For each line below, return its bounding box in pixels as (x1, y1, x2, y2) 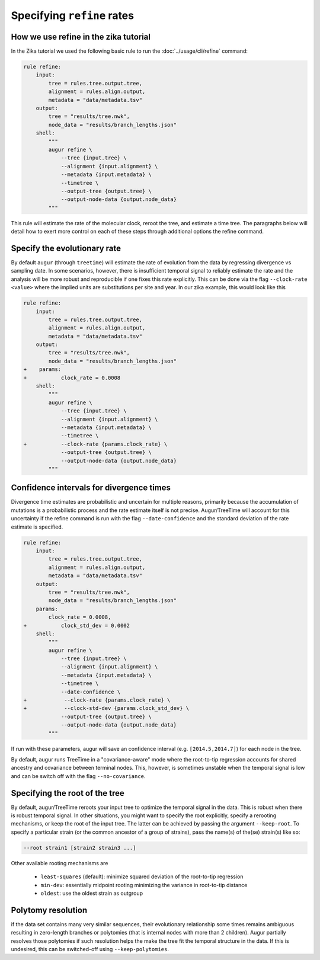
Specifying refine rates (11, 9, 135, 22)
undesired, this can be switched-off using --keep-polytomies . (11, 946, 169, 953)
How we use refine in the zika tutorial (11, 31, 151, 41)
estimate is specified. (11, 523, 63, 530)
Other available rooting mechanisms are (11, 859, 108, 866)
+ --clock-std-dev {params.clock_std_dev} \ (23, 705, 190, 712)
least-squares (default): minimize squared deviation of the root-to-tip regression (40, 873, 244, 880)
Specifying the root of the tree (11, 788, 124, 798)
